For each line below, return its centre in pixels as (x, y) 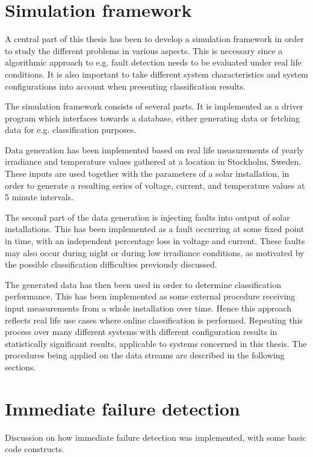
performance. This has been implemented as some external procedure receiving (150, 296)
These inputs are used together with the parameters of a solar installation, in (147, 173)
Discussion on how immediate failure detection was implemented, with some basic (156, 437)
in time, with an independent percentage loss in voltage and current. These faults (155, 241)
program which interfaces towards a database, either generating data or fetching (153, 118)
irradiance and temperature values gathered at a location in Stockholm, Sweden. (153, 161)
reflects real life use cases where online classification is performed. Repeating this (154, 320)
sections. (20, 367)
